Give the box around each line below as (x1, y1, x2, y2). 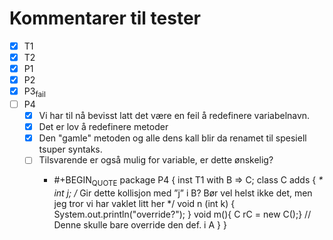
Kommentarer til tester (9, 7, 201, 30)
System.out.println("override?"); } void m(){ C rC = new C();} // (53, 208, 312, 221)
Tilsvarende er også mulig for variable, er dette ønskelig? (38, 154, 274, 166)
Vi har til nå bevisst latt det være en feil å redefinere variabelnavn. (38, 110, 311, 122)
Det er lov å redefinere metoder (38, 121, 169, 133)
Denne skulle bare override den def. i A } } (53, 219, 227, 231)
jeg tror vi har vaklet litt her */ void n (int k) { (53, 198, 236, 210)
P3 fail (23, 85, 46, 99)
